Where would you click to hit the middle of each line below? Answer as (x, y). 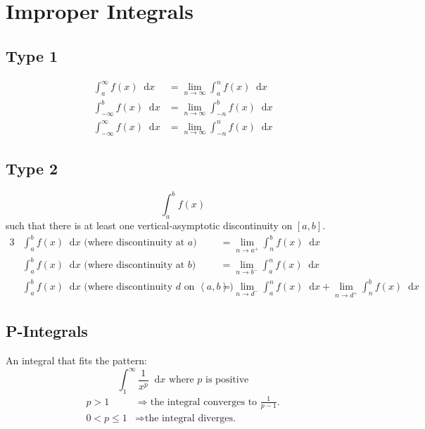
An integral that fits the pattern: (76, 360)
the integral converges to (204, 402)
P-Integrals (47, 331)
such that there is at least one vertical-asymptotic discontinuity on (149, 225)
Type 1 (32, 55)
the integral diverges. (190, 418)
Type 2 (32, 168)
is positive (227, 380)
